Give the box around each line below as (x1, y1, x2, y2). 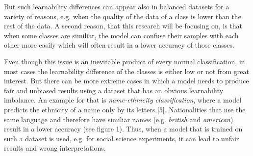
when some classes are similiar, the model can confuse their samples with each (4, 30, 239, 40)
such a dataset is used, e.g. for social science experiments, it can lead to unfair (4, 133, 239, 143)
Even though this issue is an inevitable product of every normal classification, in (4, 56, 245, 66)
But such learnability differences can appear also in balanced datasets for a (4, 1, 229, 11)
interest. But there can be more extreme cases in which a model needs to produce (4, 76, 249, 86)
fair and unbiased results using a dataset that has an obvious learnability (4, 85, 224, 95)
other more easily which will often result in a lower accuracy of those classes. (4, 40, 234, 50)
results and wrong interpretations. (4, 143, 106, 153)
